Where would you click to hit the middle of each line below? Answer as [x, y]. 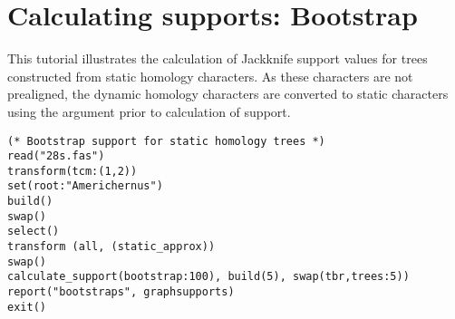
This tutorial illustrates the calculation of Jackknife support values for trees [218, 58]
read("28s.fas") [56, 156]
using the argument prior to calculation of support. [149, 111]
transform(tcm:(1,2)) [73, 171]
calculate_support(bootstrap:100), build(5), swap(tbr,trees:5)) [208, 277]
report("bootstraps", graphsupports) [121, 292]
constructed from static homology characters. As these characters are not [210, 76]
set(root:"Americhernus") [85, 186]
